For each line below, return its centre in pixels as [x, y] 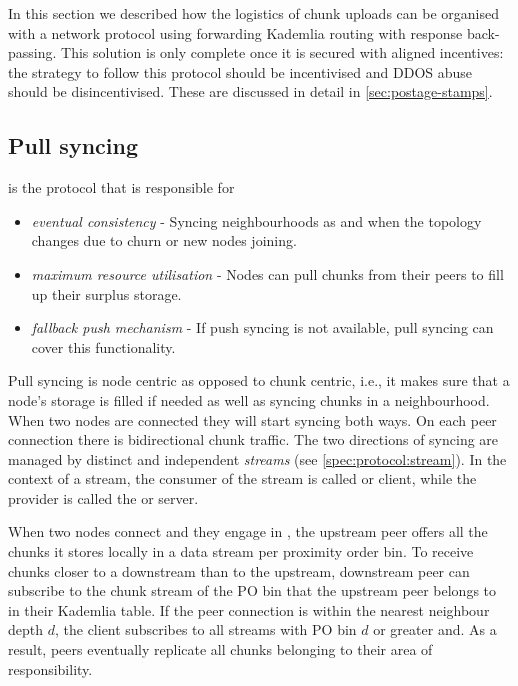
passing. [32, 52]
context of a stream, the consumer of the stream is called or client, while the [242, 478]
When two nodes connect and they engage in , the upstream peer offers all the [248, 531]
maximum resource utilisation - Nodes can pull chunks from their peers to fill [267, 273]
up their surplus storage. [106, 293]
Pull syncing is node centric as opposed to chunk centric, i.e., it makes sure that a [259, 380]
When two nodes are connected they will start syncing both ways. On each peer [252, 419]
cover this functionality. [103, 346]
